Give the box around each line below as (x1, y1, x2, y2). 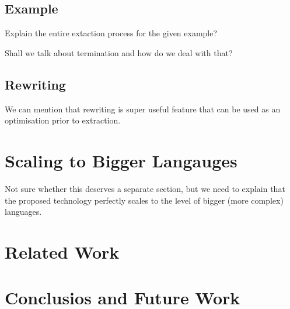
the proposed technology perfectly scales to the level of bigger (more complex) (5, 194, 284, 206)
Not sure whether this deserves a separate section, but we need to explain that (5, 182, 285, 194)
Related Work (5, 239, 120, 263)
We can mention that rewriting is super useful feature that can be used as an (5, 102, 281, 115)
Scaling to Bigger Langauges (5, 148, 237, 172)
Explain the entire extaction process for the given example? (5, 27, 218, 39)
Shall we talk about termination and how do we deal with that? (5, 46, 233, 59)
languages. (5, 205, 42, 218)
